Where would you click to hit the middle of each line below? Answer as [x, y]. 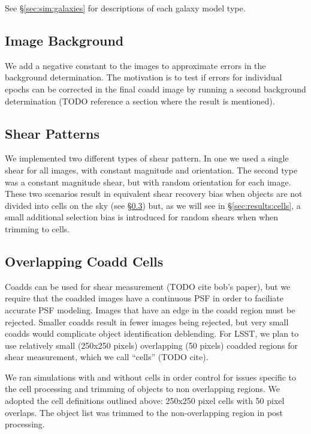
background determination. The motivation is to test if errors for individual [144, 77]
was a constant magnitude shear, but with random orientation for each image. [148, 182]
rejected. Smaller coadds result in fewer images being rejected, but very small [147, 321]
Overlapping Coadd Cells [84, 261]
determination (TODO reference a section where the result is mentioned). [140, 101]
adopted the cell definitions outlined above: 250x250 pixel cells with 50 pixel [145, 401]
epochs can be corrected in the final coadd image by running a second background [155, 89]
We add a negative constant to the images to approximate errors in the [135, 65]
